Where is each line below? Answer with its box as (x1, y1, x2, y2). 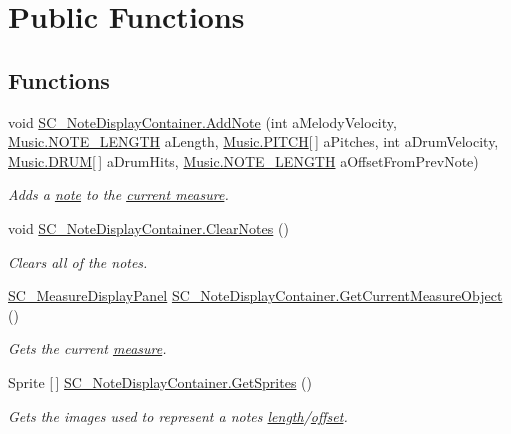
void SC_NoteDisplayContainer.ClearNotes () (8, 217, 289, 238)
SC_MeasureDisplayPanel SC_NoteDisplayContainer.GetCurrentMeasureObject (8, 285, 503, 306)
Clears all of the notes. (8, 251, 148, 272)
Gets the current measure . (8, 338, 167, 359)
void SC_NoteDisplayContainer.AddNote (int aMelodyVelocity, (8, 111, 397, 132)
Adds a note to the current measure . (8, 184, 229, 205)
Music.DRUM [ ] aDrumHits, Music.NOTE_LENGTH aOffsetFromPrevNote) (8, 150, 479, 171)
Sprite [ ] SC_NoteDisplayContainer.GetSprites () (8, 371, 312, 392)
